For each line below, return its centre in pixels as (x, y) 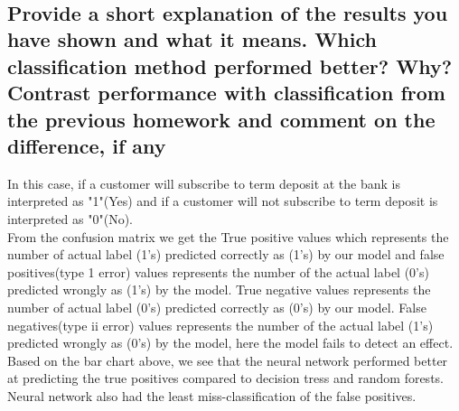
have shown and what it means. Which (192, 39)
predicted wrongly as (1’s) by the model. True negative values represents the (219, 290)
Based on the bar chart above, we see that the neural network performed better (228, 360)
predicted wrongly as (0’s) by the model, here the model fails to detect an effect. (230, 343)
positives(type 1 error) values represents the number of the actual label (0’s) (218, 271)
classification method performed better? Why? (230, 65)
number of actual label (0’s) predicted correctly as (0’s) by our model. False (217, 307)
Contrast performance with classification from (226, 93)
